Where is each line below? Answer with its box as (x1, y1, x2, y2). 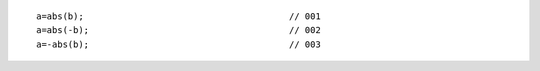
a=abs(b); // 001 (36, 11, 322, 22)
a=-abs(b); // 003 (36, 38, 322, 50)
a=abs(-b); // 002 (36, 25, 322, 36)
